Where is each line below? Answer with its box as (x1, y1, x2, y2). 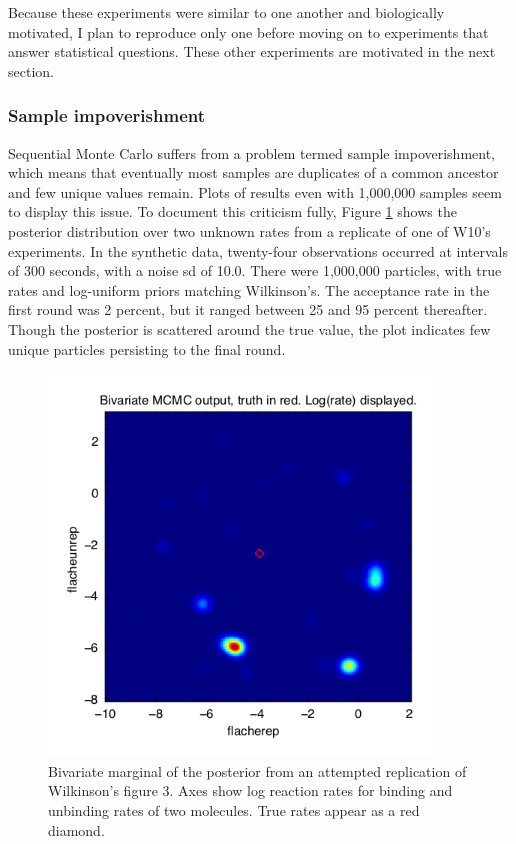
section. (8, 60, 54, 81)
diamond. (48, 819, 105, 840)
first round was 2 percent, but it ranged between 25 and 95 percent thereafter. (8, 299, 488, 320)
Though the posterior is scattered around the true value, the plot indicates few (8, 318, 491, 339)
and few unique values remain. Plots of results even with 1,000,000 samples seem (8, 181, 502, 202)
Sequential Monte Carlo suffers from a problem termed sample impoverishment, (8, 142, 496, 163)
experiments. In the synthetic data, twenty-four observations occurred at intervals (8, 240, 508, 261)
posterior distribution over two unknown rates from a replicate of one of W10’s (8, 220, 491, 241)
